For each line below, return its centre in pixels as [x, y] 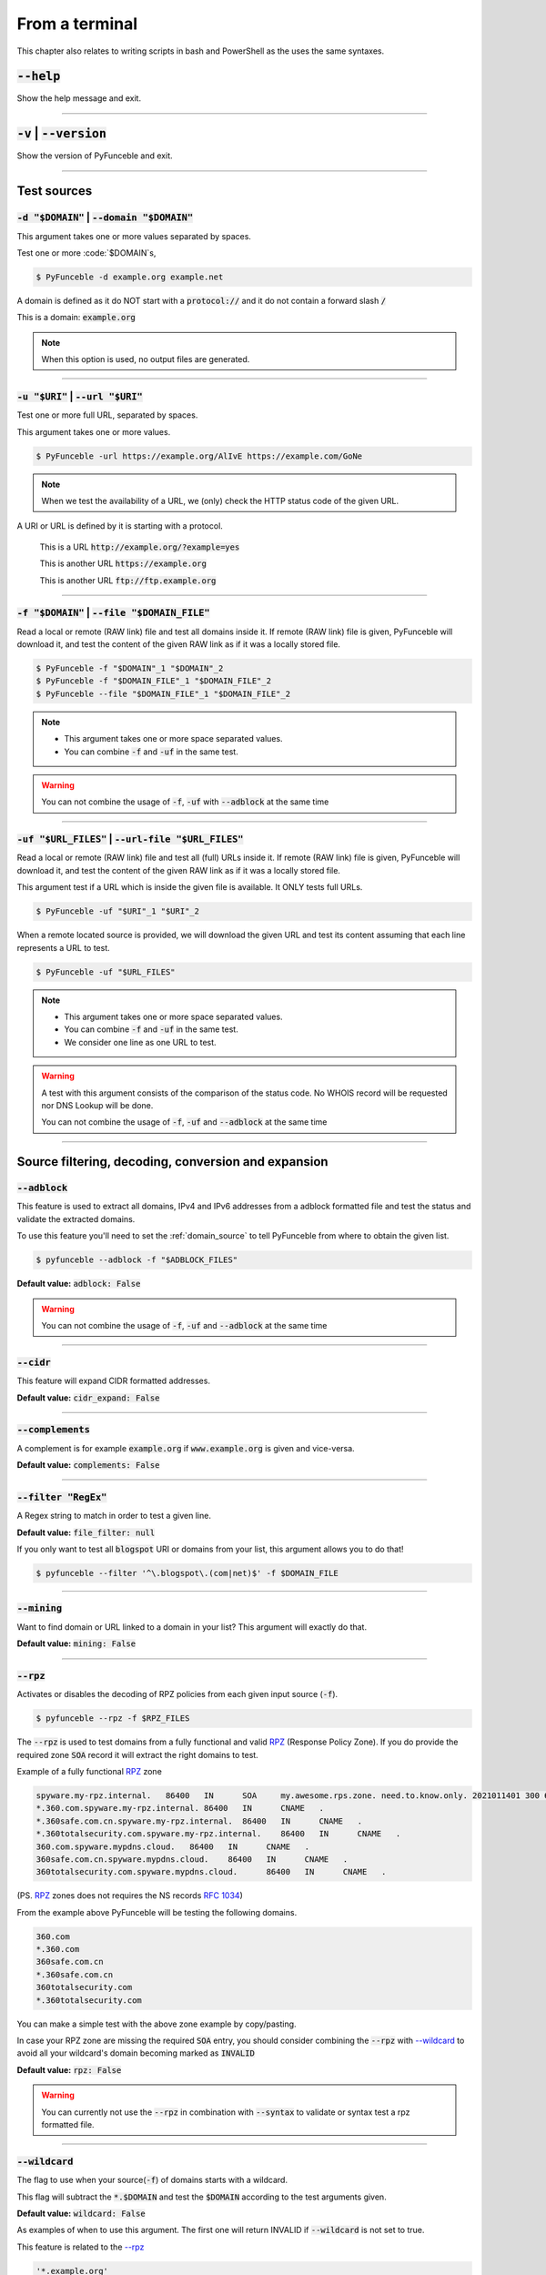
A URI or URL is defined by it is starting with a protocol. [120, 526]
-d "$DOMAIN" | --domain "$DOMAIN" [105, 217]
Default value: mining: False [76, 1643]
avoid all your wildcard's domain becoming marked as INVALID [136, 2053]
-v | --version [61, 133]
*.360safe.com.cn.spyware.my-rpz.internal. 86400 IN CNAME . [199, 1821]
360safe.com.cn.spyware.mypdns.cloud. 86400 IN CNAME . [192, 1859]
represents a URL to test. [64, 947]
